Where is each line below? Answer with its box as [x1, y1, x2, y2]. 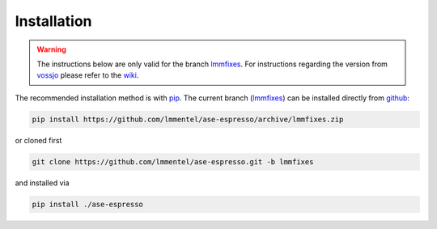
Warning [36, 45, 66, 54]
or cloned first [15, 135, 62, 145]
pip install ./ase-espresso [32, 199, 143, 209]
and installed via [15, 178, 70, 188]
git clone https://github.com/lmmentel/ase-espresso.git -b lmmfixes [32, 157, 314, 166]
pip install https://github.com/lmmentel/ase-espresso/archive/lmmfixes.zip [32, 114, 344, 124]
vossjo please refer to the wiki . [36, 70, 139, 80]
